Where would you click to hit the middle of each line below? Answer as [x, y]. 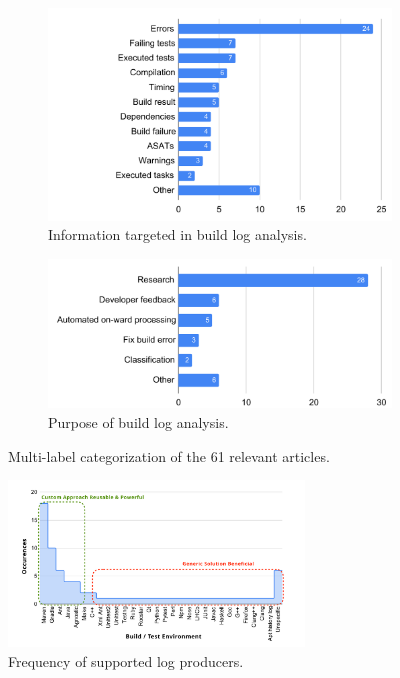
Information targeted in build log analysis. [177, 234]
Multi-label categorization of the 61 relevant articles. [169, 455]
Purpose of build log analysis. [138, 421]
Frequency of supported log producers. [126, 660]
